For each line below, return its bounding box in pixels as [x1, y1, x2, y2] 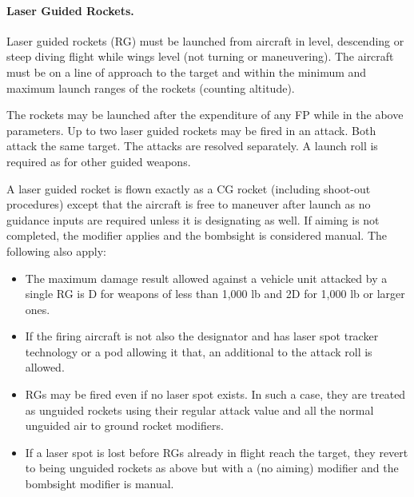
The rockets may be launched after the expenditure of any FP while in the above [6, 106, 404, 123]
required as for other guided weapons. [6, 153, 191, 169]
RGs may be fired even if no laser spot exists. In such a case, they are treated [25, 386, 406, 403]
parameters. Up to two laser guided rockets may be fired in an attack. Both [6, 121, 376, 138]
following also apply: [6, 242, 106, 259]
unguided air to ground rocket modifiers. [25, 417, 224, 434]
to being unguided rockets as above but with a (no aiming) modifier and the [25, 459, 399, 476]
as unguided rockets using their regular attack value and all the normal [25, 401, 374, 418]
